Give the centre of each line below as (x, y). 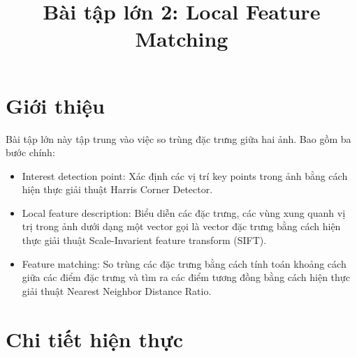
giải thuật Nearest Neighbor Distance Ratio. (117, 290)
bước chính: (30, 152)
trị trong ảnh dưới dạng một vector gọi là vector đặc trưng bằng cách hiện (181, 226)
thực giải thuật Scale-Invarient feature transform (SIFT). (144, 240)
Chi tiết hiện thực (94, 339)
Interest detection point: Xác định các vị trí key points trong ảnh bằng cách (185, 175)
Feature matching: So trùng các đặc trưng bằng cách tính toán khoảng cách (184, 263)
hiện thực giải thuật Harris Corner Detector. (117, 189)
